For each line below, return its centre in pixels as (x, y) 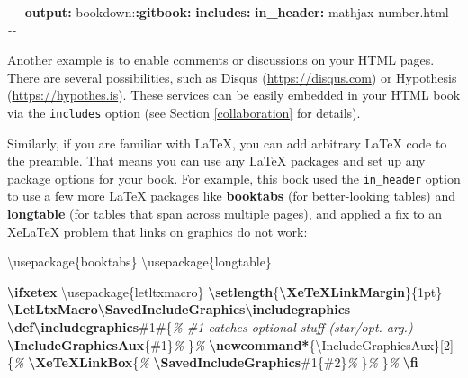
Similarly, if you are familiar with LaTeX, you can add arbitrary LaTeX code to (227, 143)
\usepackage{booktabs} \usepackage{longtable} (139, 261)
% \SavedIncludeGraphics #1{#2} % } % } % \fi (279, 362)
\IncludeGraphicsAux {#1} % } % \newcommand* (158, 344)
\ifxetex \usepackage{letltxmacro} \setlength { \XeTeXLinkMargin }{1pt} (225, 291)
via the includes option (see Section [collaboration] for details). (184, 112)
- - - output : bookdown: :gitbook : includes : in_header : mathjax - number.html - (233, 12)
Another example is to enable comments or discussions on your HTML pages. (221, 60)
